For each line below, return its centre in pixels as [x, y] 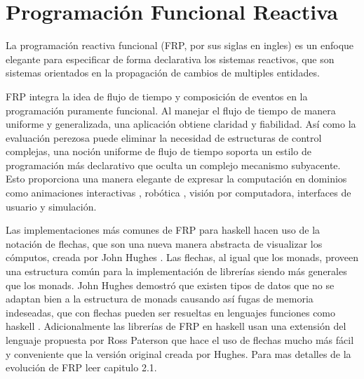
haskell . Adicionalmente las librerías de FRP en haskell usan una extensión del [176, 326]
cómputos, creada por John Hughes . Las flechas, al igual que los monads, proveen [182, 257]
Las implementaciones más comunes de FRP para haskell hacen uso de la [163, 230]
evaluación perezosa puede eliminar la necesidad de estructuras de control [164, 137]
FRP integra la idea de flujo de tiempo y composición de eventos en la [157, 96]
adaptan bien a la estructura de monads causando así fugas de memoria [160, 299]
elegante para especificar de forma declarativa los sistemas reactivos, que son [170, 59]
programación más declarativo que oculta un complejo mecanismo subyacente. [173, 165]
